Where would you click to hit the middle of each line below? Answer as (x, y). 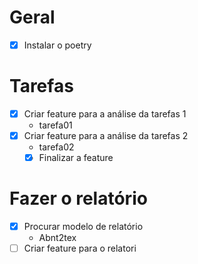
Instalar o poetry (57, 45)
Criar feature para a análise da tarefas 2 (106, 135)
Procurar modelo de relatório (83, 227)
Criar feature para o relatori (80, 248)
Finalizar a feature (76, 158)
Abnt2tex (57, 238)
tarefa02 (56, 147)
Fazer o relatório (78, 198)
